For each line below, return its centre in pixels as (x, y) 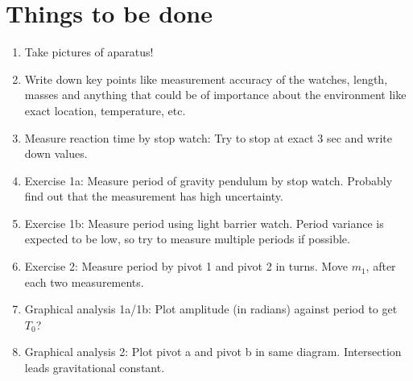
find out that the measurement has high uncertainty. (154, 196)
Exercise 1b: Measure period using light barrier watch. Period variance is (204, 223)
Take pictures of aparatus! (89, 52)
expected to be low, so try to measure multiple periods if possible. (187, 239)
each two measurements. (84, 282)
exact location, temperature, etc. (105, 110)
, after (381, 266)
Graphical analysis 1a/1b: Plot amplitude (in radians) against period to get (211, 309)
